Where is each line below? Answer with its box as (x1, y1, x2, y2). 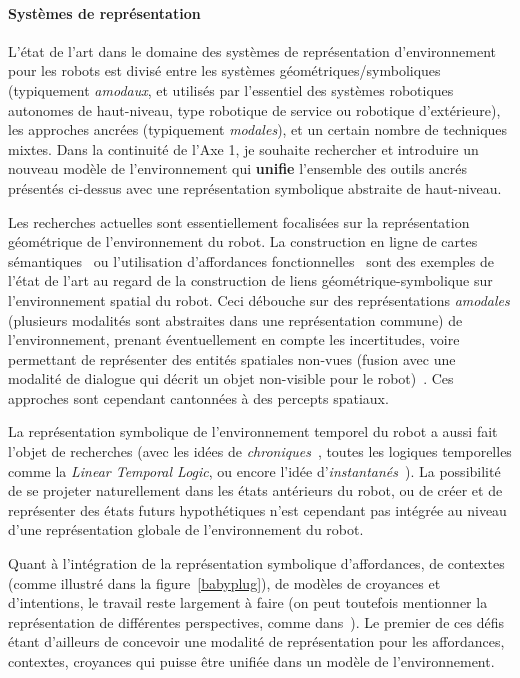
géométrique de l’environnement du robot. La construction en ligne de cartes (8, 231, 478, 252)
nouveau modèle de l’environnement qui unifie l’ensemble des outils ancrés (8, 158, 468, 179)
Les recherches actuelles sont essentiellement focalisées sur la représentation (8, 211, 470, 232)
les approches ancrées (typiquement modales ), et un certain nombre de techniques (8, 119, 508, 140)
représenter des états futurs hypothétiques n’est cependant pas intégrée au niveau (8, 499, 507, 520)
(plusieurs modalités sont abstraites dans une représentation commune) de (8, 309, 463, 330)
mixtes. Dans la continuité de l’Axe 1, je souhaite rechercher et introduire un (8, 138, 479, 159)
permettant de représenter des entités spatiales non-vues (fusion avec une (8, 348, 456, 369)
